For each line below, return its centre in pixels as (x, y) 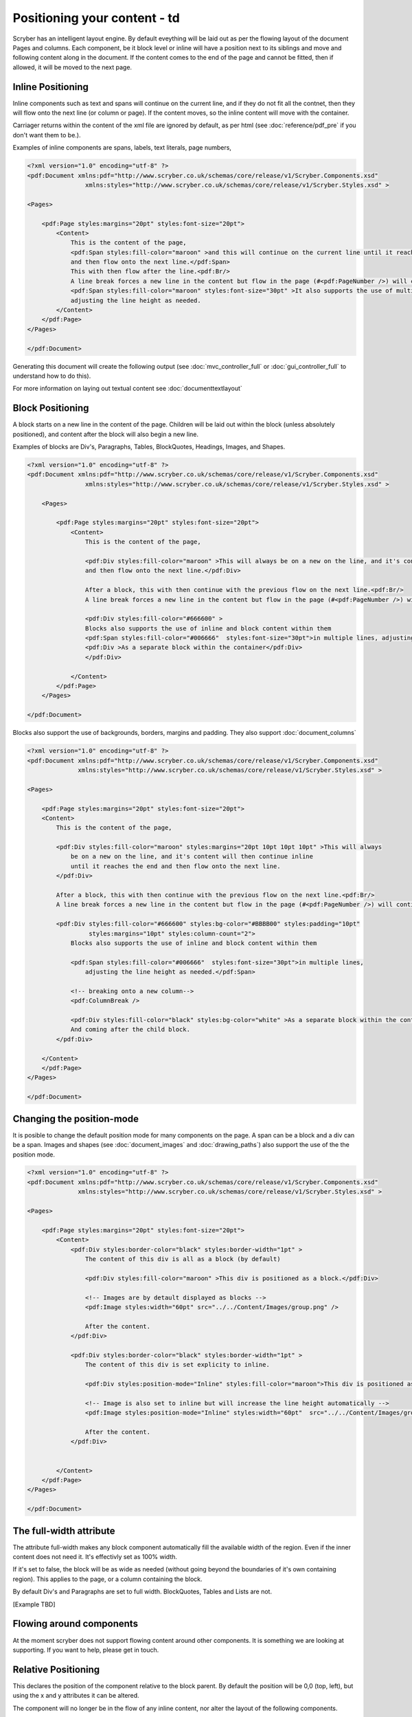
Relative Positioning (56, 1669)
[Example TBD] (34, 1604)
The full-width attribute (64, 1531)
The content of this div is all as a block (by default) (183, 1259)
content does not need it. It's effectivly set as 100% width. (95, 1557)
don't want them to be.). (47, 135)
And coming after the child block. (130, 1030)
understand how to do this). (52, 376)
